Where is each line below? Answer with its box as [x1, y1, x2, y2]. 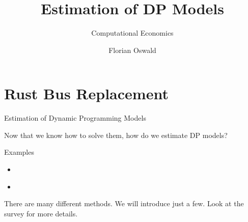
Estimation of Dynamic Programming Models [4, 113, 146, 123]
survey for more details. [4, 208, 78, 218]
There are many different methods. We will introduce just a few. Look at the [4, 198, 244, 209]
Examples [4, 147, 34, 157]
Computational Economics [91, 27, 174, 38]
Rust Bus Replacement [4, 83, 169, 104]
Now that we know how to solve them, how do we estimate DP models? [4, 129, 228, 140]
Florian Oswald [108, 44, 156, 55]
